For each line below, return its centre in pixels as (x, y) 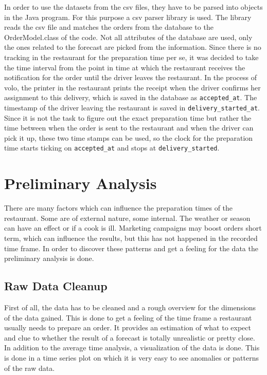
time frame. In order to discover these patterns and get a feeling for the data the (131, 248)
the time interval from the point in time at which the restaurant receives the (125, 67)
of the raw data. (30, 368)
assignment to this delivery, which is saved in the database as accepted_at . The (131, 97)
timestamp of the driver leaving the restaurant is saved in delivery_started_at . (132, 107)
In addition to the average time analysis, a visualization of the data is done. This (132, 348)
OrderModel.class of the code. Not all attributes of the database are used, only (128, 37)
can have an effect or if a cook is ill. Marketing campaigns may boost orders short (133, 228)
